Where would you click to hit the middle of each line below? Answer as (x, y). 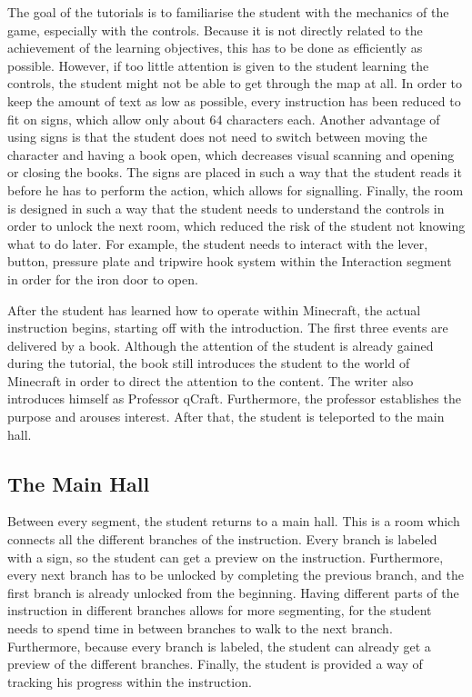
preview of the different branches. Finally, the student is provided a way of (215, 664)
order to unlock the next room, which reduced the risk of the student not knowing (236, 226)
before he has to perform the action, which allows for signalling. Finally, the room (236, 189)
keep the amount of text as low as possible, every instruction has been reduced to (234, 100)
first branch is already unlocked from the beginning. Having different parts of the (233, 592)
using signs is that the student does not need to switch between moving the (217, 137)
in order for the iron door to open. (103, 279)
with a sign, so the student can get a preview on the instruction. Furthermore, (226, 557)
